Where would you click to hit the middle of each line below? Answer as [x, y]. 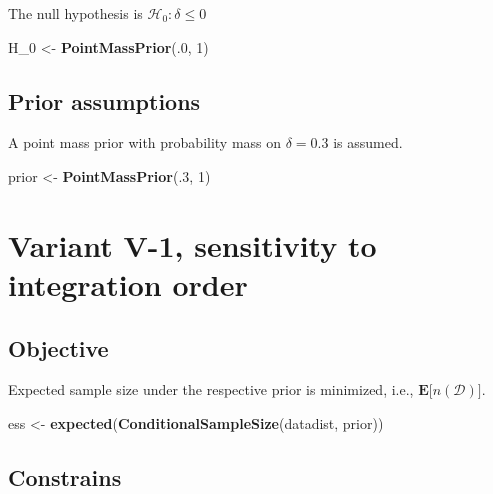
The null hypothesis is [75, 13]
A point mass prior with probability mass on [145, 142]
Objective [58, 347]
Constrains [65, 476]
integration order [128, 283]
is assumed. [368, 142]
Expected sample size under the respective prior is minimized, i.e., [211, 389]
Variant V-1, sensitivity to [192, 244]
